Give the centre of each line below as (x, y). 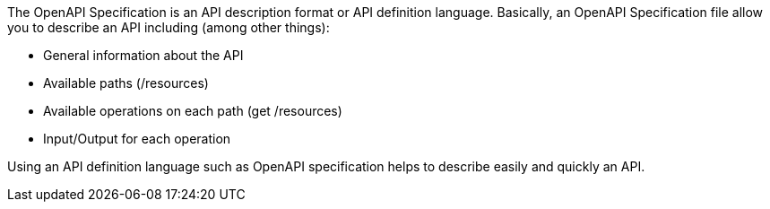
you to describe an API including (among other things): (169, 27)
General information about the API (143, 55)
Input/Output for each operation (137, 139)
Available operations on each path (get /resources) (193, 111)
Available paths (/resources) (126, 83)
